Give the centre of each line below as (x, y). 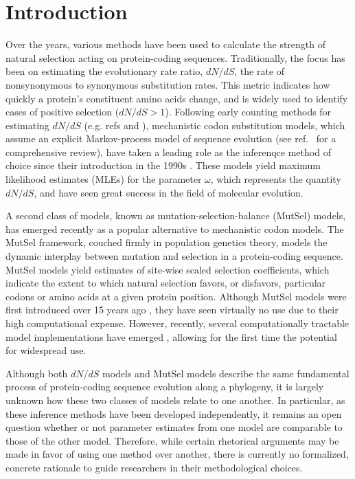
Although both (37, 373)
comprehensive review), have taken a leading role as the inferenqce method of (168, 152)
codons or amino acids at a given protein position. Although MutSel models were (176, 296)
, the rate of (260, 71)
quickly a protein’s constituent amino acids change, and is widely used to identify (177, 98)
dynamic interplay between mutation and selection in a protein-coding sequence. (174, 256)
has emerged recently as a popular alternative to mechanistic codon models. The (175, 229)
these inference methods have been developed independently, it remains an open (174, 413)
